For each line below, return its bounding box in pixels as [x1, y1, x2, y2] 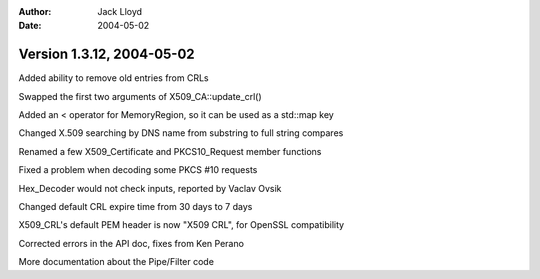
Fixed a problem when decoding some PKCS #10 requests [18, 164, 258, 176]
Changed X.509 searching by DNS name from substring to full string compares [18, 127, 344, 139]
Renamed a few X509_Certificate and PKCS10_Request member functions [18, 145, 322, 157]
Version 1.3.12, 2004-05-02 [18, 46, 195, 63]
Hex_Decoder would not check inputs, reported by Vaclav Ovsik [18, 182, 282, 194]
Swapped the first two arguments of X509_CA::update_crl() [18, 90, 262, 102]
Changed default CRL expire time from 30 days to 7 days [18, 201, 253, 213]
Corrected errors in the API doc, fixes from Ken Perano [18, 237, 245, 249]
